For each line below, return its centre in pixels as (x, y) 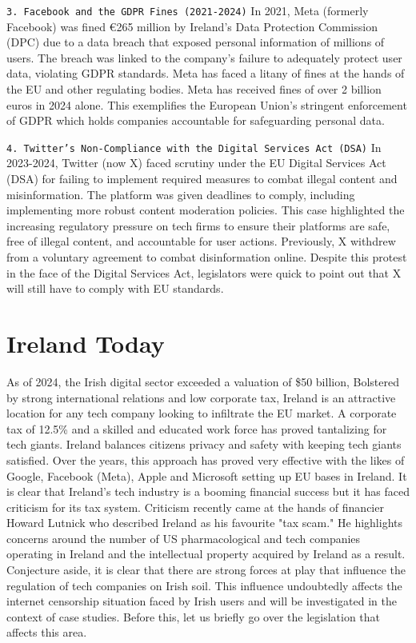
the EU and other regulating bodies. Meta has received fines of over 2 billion (194, 89)
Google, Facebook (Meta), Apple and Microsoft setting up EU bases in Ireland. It (207, 475)
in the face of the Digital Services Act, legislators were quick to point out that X (204, 272)
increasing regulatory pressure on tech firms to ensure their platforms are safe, (198, 225)
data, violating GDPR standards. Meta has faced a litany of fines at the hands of (206, 73)
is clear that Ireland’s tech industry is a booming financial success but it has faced (208, 491)
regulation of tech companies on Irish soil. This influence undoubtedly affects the (204, 585)
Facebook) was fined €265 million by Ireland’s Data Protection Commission (192, 26)
